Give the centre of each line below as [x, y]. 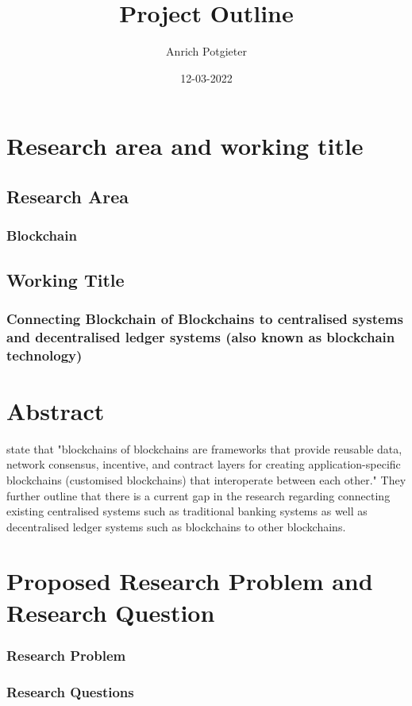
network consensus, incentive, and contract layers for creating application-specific [204, 464]
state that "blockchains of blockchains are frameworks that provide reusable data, [204, 448]
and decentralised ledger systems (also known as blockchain [201, 336]
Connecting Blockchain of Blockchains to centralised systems [205, 318]
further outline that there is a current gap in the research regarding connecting [198, 495]
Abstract [56, 410]
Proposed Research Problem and [190, 581]
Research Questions [70, 691]
